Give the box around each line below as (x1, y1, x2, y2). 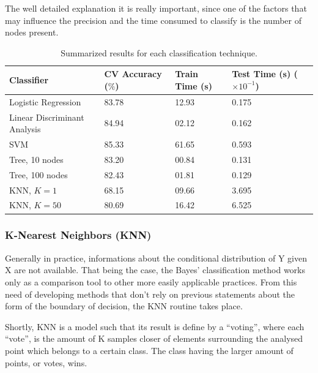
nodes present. (5, 26, 59, 39)
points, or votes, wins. (5, 356, 87, 369)
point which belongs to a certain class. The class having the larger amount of (5, 344, 294, 356)
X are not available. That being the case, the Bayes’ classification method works (5, 263, 305, 276)
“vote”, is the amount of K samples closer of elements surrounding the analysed (5, 332, 303, 345)
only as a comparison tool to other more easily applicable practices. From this (5, 275, 297, 288)
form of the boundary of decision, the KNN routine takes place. (5, 300, 243, 312)
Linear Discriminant (9, 110, 84, 123)
